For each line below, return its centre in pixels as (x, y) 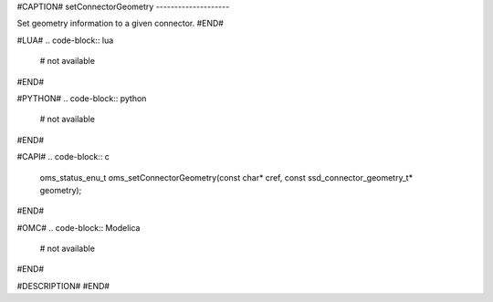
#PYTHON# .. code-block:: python (82, 98)
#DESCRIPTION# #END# (63, 286)
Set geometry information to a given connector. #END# (120, 24)
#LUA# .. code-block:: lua (65, 40)
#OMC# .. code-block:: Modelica (79, 227)
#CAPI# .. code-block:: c (63, 157)
